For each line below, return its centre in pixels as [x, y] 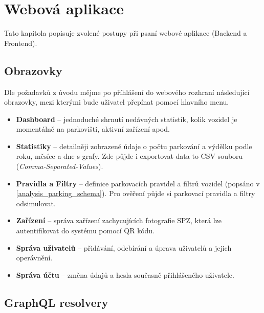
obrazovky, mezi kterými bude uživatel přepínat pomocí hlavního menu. [117, 102]
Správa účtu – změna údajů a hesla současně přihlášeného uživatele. [125, 274]
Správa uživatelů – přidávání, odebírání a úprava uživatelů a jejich [124, 247]
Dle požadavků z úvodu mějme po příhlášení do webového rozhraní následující [127, 92]
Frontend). [21, 43]
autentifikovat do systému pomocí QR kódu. [85, 231]
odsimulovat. [36, 203]
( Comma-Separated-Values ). [60, 166]
